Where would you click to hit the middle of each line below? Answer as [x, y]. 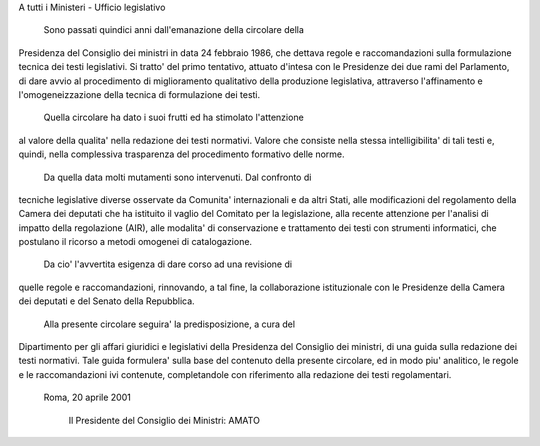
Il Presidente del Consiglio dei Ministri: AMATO [164, 420]
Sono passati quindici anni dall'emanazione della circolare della [174, 30]
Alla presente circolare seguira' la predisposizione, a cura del [169, 324]
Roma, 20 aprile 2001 [87, 397]
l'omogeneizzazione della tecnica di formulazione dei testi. [139, 94]
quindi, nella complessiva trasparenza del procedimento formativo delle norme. [181, 154]
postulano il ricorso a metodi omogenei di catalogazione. [135, 242]
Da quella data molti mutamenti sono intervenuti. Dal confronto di [177, 177]
